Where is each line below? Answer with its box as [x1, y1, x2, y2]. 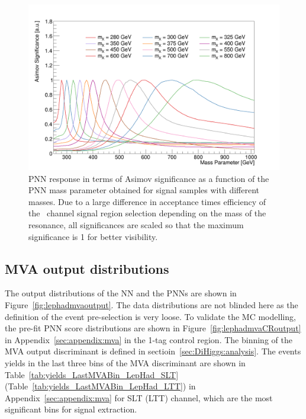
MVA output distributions [5, 259, 169, 277]
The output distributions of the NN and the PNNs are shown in [5, 287, 237, 299]
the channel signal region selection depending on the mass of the [28, 207, 266, 219]
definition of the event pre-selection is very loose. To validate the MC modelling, [5, 310, 296, 322]
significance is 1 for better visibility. [28, 230, 158, 242]
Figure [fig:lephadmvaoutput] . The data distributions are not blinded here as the [5, 299, 298, 311]
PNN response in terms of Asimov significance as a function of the [28, 172, 269, 184]
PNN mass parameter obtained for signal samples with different [28, 184, 259, 196]
